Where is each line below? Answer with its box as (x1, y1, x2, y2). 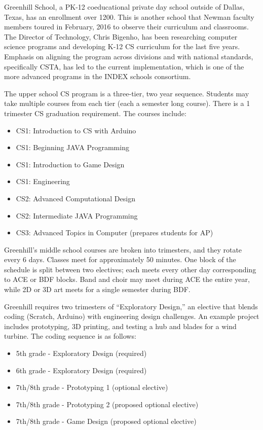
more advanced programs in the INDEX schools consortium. (4, 71, 191, 82)
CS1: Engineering (16, 176, 70, 187)
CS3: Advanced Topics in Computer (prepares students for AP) (16, 227, 213, 238)
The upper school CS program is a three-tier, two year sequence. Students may (4, 88, 249, 98)
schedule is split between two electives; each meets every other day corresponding (4, 264, 256, 274)
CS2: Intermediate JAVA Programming (16, 210, 138, 221)
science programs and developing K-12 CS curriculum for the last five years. (4, 41, 240, 52)
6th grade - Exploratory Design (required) (16, 365, 147, 375)
